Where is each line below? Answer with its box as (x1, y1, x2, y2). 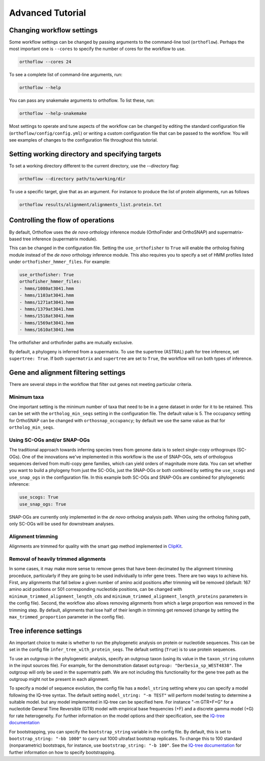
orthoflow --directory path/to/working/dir (19, 176, 126, 182)
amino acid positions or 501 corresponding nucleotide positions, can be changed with (9, 586, 183, 592)
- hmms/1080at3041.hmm (19, 286, 74, 291)
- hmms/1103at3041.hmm (19, 293, 74, 298)
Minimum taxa (9, 393, 44, 400)
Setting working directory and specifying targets (9, 150, 161, 158)
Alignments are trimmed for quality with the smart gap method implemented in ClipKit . (9, 543, 183, 549)
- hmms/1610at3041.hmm (19, 327, 74, 333)
